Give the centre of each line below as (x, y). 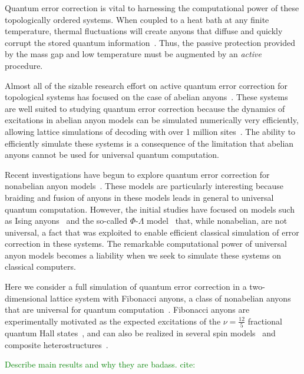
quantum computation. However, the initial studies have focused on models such (150, 209)
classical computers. (40, 267)
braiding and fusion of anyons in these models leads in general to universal (139, 197)
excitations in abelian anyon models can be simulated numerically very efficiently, (152, 120)
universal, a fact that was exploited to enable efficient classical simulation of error (152, 232)
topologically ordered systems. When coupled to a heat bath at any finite (137, 19)
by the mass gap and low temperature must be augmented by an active (133, 54)
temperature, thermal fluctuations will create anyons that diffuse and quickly (144, 31)
